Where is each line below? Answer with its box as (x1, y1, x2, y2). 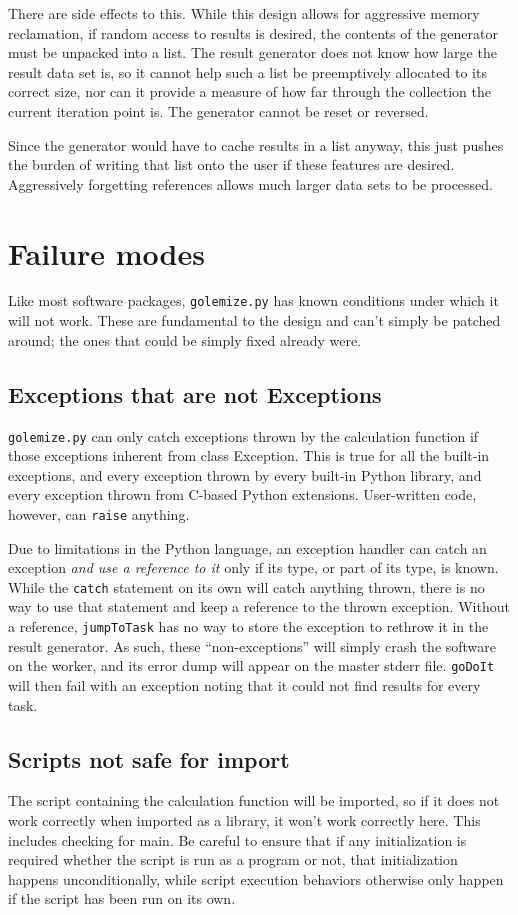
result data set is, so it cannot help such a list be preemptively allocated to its (8, 61, 487, 82)
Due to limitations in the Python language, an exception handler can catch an (8, 537, 487, 558)
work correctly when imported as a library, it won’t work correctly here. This (8, 809, 481, 830)
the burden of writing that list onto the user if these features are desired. (8, 154, 455, 175)
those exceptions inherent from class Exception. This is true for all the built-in (8, 445, 490, 466)
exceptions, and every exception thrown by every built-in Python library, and (8, 464, 482, 485)
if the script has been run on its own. (8, 888, 236, 909)
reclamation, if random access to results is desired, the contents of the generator (8, 22, 498, 43)
